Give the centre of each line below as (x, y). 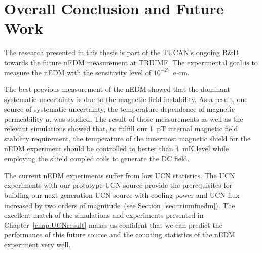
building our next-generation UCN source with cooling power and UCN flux (122, 195)
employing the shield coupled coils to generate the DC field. (97, 158)
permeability (24, 118)
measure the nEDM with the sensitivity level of (78, 72)
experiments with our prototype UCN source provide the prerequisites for (118, 185)
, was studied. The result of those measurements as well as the (146, 118)
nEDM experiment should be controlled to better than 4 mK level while (117, 148)
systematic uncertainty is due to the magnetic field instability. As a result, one (126, 99)
